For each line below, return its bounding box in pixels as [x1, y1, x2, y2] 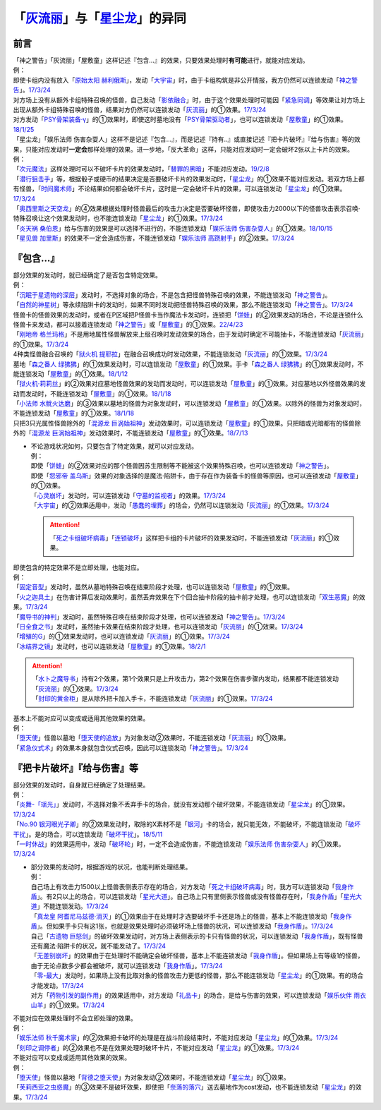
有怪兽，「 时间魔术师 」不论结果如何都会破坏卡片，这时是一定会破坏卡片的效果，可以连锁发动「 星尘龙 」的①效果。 [13, 184, 346, 193]
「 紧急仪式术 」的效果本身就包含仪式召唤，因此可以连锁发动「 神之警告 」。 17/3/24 [13, 743, 248, 752]
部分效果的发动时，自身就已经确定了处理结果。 [13, 780, 150, 789]
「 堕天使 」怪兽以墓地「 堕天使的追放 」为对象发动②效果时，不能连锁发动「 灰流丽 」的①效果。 [13, 734, 290, 742]
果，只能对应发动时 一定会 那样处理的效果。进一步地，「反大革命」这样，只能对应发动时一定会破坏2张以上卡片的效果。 [13, 145, 354, 153]
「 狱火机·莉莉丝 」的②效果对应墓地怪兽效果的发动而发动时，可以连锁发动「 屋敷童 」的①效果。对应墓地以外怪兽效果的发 [13, 380, 366, 388]
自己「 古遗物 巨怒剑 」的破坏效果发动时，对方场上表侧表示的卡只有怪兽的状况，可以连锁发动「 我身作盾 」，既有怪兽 [30, 931, 363, 940]
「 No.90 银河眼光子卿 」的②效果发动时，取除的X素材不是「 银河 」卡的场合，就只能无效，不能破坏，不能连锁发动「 [13, 820, 349, 828]
